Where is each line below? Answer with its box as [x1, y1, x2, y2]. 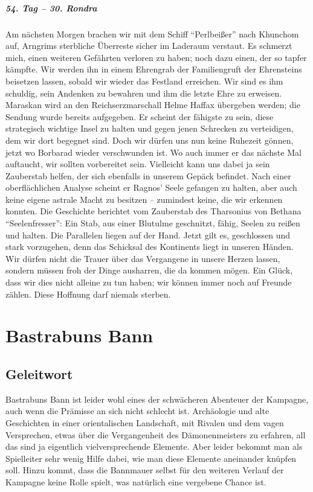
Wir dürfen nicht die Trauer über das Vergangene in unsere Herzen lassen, [5, 252, 280, 264]
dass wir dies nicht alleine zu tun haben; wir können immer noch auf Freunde [5, 276, 292, 289]
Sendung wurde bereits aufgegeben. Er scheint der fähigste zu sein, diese [5, 110, 274, 123]
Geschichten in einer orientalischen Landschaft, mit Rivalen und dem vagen [5, 416, 284, 429]
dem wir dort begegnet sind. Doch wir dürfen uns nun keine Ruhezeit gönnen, [5, 133, 294, 146]
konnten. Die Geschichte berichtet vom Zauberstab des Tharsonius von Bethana [5, 205, 302, 217]
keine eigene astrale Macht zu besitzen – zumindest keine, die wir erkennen [5, 193, 283, 205]
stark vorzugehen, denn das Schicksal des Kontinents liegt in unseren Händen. [5, 240, 294, 253]
